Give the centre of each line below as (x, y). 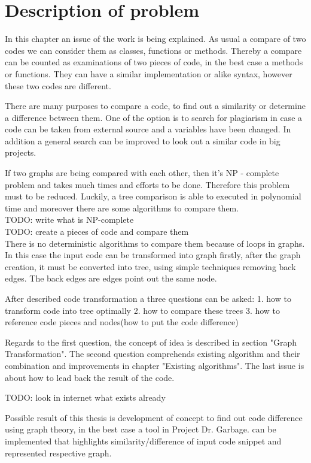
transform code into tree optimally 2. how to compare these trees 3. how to (143, 310)
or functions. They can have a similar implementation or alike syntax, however (149, 73)
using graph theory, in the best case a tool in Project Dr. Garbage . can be (141, 429)
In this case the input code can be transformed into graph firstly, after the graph (153, 255)
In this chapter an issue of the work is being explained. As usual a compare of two (155, 39)
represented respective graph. (58, 453)
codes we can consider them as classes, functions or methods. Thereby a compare (153, 50)
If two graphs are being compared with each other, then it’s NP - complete (142, 173)
